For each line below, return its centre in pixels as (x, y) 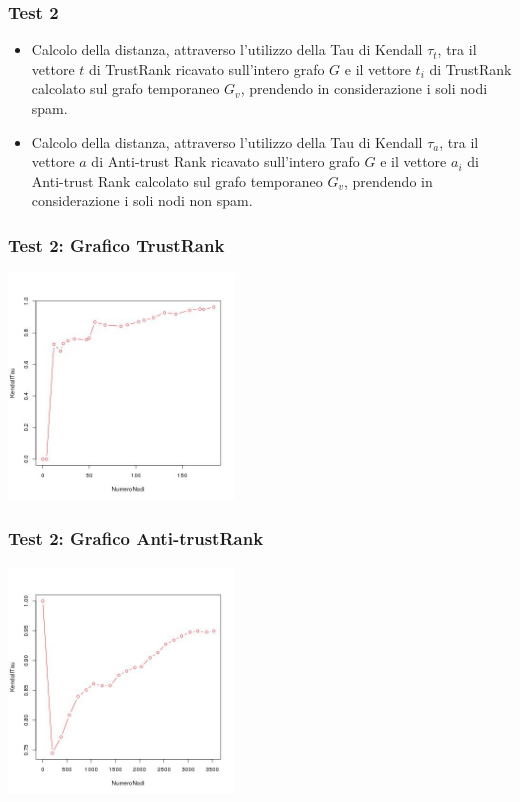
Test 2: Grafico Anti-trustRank (136, 538)
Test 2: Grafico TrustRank (116, 244)
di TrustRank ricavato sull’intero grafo (207, 68)
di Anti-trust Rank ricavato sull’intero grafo (225, 161)
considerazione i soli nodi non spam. (142, 200)
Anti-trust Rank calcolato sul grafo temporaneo (177, 180)
